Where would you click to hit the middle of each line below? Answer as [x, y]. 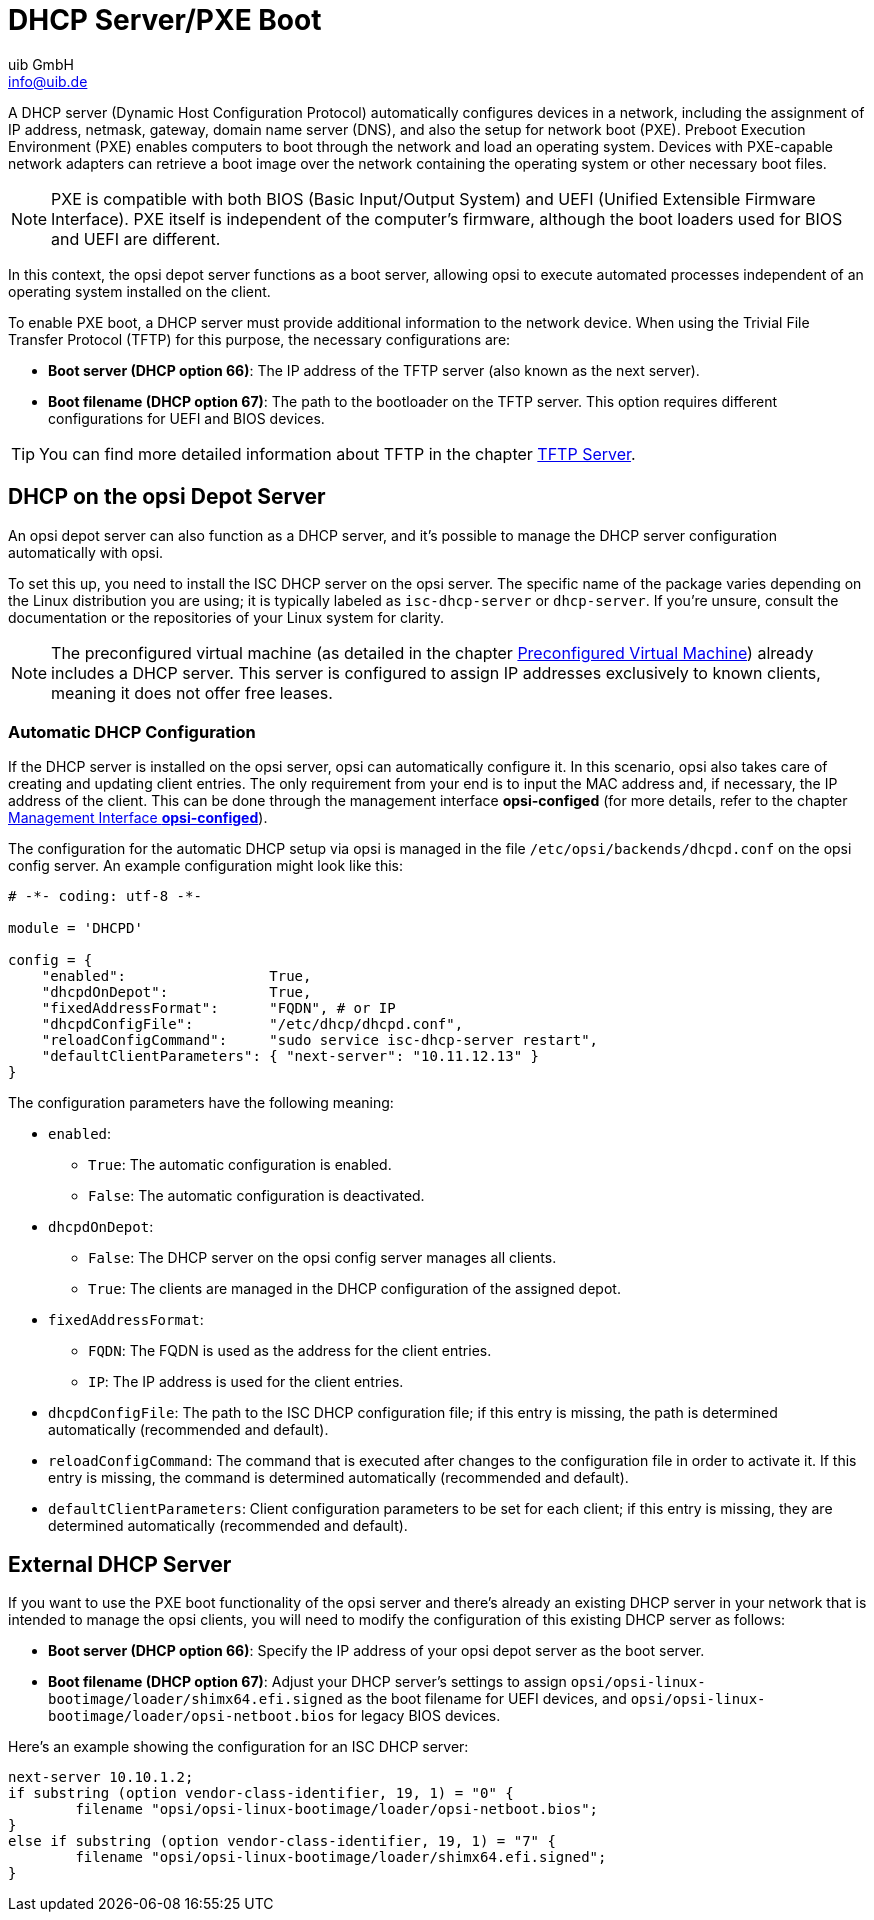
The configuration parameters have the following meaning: [201, 1103]
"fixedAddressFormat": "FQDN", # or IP [218, 1008]
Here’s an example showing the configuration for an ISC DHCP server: [238, 1747]
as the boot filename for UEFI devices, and [486, 1699]
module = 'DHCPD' [75, 928]
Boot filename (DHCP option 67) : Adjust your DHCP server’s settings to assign [307, 1682]
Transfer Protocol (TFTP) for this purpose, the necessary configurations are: [259, 339]
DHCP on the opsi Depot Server [167, 497]
